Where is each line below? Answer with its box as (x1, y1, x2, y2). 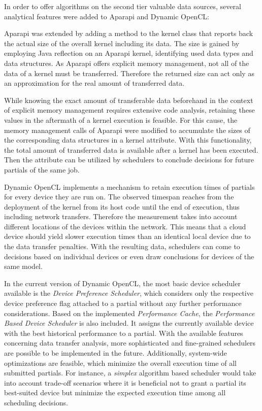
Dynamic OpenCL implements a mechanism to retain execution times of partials (4, 181, 255, 192)
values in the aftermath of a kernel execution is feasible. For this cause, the (4, 114, 238, 125)
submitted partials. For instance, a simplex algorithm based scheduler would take (4, 367, 256, 378)
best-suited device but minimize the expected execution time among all (4, 387, 226, 398)
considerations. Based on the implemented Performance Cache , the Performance (4, 307, 255, 318)
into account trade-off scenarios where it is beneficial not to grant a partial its (4, 377, 246, 388)
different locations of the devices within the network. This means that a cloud (4, 221, 246, 231)
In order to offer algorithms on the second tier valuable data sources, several (4, 1, 241, 11)
